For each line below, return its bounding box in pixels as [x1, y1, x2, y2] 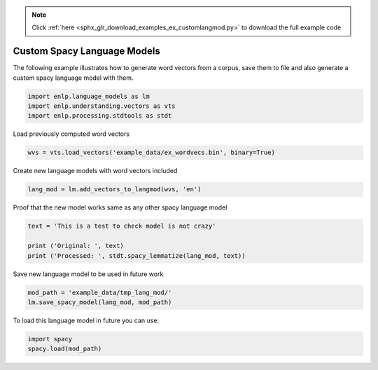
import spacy [27, 335, 73, 343]
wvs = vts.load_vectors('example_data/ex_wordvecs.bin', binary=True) [27, 149, 276, 157]
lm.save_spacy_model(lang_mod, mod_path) [27, 298, 172, 306]
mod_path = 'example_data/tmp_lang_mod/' [27, 288, 172, 296]
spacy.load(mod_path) [27, 345, 102, 353]
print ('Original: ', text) [27, 242, 124, 250]
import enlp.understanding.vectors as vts [27, 102, 176, 110]
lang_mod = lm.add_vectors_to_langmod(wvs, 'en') [27, 186, 202, 193]
